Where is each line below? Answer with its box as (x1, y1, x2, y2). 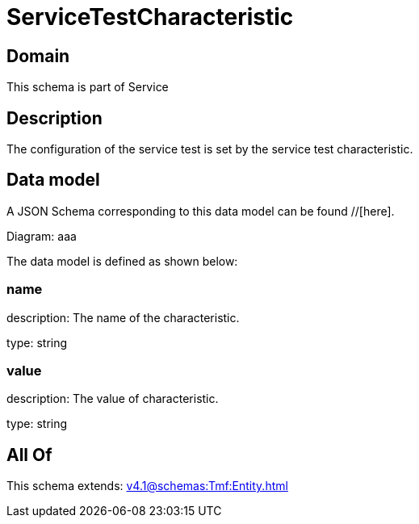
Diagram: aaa (6, 228, 77, 243)
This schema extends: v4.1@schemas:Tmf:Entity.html (6, 479, 288, 493)
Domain (6, 45, 70, 66)
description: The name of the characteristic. (6, 310, 240, 325)
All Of (6, 444, 52, 465)
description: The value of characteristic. (6, 392, 219, 406)
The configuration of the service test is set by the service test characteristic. (6, 142, 413, 157)
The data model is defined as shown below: (6, 254, 238, 268)
